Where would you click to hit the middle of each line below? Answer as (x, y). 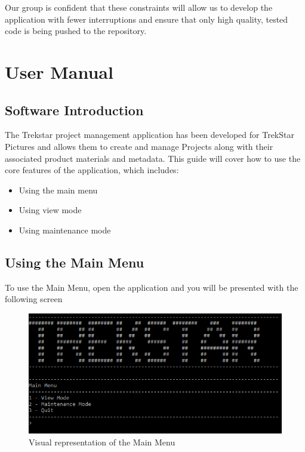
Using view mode (50, 210)
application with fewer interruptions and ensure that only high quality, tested (147, 19)
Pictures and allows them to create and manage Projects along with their (139, 146)
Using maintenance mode (65, 230)
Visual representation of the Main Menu (102, 442)
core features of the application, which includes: (92, 170)
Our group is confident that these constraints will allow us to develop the (139, 7)
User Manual (59, 71)
